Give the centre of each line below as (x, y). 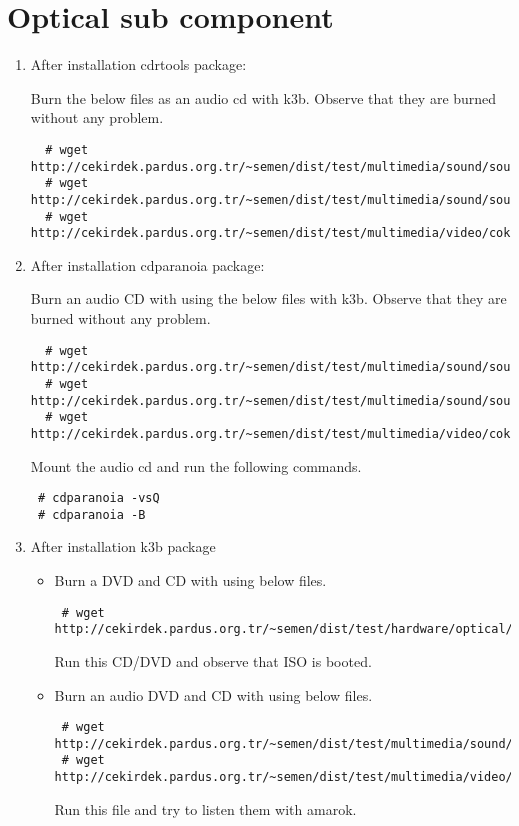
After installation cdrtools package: (138, 64)
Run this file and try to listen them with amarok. (205, 808)
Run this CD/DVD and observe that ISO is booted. (213, 660)
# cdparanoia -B (91, 514)
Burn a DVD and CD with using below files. (190, 580)
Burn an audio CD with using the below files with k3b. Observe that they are (268, 298)
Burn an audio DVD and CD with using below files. (213, 694)
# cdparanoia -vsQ (98, 498)
